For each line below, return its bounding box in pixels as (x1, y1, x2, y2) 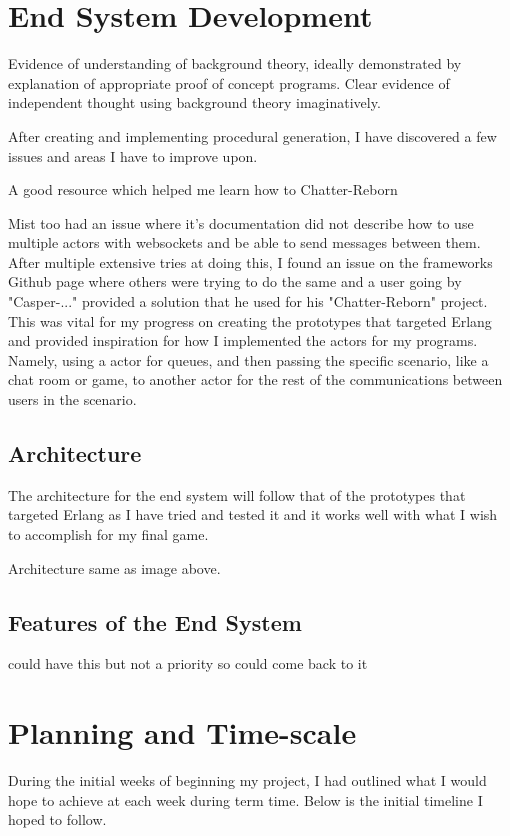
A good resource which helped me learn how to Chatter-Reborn (8, 179, 398, 200)
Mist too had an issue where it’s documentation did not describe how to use (8, 212, 474, 233)
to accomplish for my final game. (8, 524, 209, 545)
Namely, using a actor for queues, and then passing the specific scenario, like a (8, 349, 489, 370)
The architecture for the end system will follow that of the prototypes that (8, 484, 466, 505)
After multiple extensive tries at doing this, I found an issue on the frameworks (8, 251, 493, 272)
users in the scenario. (8, 389, 137, 410)
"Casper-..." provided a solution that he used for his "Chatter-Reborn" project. (8, 291, 488, 312)
